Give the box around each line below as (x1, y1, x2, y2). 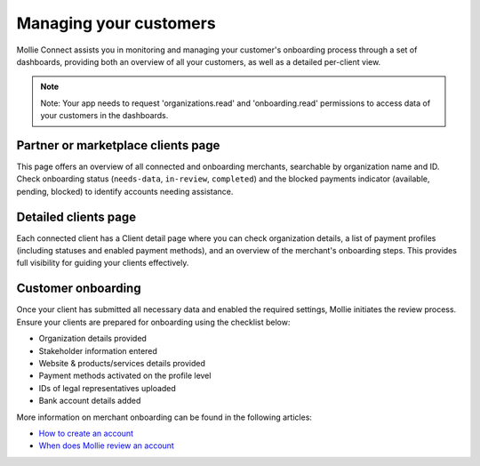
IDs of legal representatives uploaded (38, 382, 177, 393)
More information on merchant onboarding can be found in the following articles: (16, 412, 313, 422)
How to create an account (38, 428, 133, 438)
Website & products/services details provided (38, 358, 206, 368)
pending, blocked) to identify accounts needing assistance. (16, 186, 234, 197)
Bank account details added (38, 396, 141, 406)
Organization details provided (38, 333, 147, 344)
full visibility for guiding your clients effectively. (16, 258, 189, 269)
